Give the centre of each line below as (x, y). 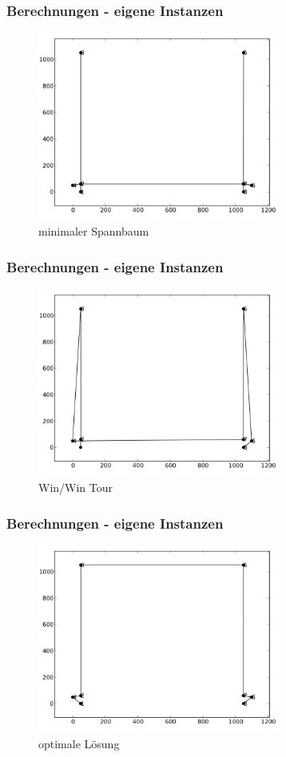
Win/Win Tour (76, 487)
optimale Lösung (79, 743)
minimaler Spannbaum (94, 231)
